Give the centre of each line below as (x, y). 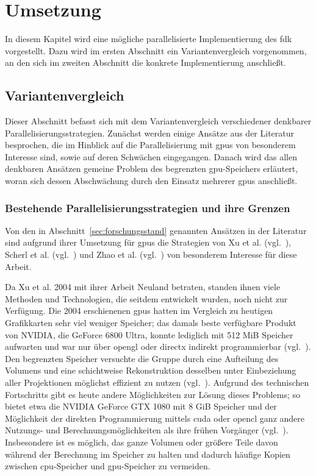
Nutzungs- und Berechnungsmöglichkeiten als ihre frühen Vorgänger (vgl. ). (147, 430)
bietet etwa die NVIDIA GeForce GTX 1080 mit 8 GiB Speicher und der (141, 406)
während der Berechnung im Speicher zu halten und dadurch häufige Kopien (148, 454)
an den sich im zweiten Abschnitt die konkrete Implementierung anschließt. (145, 62)
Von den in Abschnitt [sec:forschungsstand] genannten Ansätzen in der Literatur (156, 230)
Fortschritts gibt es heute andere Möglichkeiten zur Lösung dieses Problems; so (153, 394)
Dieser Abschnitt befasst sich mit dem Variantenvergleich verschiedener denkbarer (158, 121)
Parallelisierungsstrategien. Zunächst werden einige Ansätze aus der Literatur (150, 133)
